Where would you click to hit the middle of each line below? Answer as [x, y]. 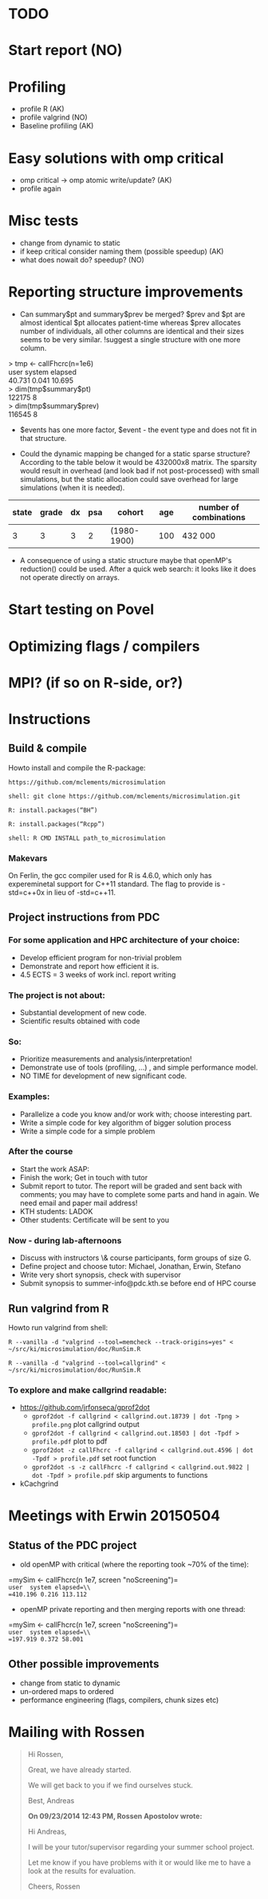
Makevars [28, 858]
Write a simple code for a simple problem [87, 1131]
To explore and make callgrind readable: [88, 1390]
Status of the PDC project [73, 1545]
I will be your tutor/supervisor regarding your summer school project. [141, 1847]
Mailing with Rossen [77, 1732]
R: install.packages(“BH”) [53, 810]
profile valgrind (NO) [53, 117]
